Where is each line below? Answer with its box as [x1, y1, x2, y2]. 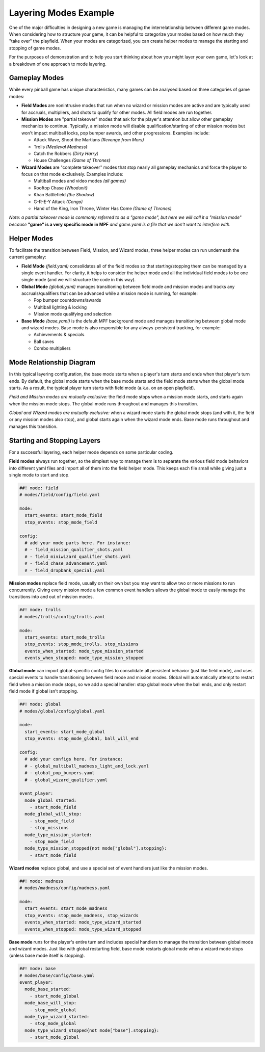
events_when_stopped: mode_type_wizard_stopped [25, 926, 141, 932]
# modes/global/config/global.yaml [19, 708, 105, 714]
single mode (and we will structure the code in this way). [21, 277, 136, 283]
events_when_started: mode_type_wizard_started [25, 920, 141, 925]
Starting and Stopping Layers [9, 436, 101, 445]
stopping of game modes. [9, 45, 61, 51]
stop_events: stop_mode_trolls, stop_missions [25, 641, 139, 647]
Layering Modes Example [9, 7, 115, 18]
